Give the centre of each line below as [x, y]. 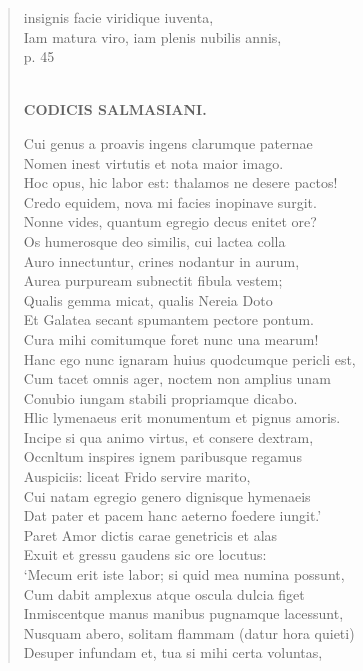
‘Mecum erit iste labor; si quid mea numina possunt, [184, 574]
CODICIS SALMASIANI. [115, 109]
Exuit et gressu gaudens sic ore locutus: [145, 554]
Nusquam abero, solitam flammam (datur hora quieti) [189, 632]
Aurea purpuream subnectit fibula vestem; [153, 280]
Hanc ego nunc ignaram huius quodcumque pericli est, [189, 358]
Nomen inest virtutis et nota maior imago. [153, 162]
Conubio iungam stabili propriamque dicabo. [160, 397]
